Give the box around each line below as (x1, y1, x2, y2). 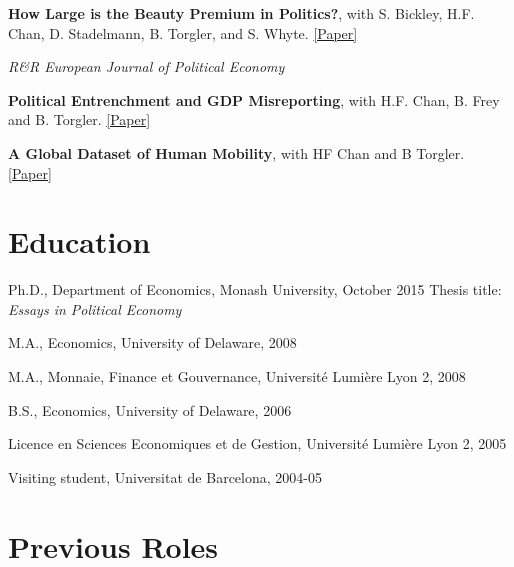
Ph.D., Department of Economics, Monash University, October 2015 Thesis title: (8, 279, 502, 300)
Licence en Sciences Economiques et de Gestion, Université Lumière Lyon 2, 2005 (8, 433, 507, 454)
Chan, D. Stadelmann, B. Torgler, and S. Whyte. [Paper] (8, 22, 358, 43)
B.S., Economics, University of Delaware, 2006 (8, 399, 292, 420)
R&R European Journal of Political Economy (8, 56, 285, 77)
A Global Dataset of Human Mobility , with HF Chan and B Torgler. (8, 142, 465, 163)
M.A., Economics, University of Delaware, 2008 (8, 332, 297, 353)
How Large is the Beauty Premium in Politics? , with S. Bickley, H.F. (8, 3, 475, 23)
